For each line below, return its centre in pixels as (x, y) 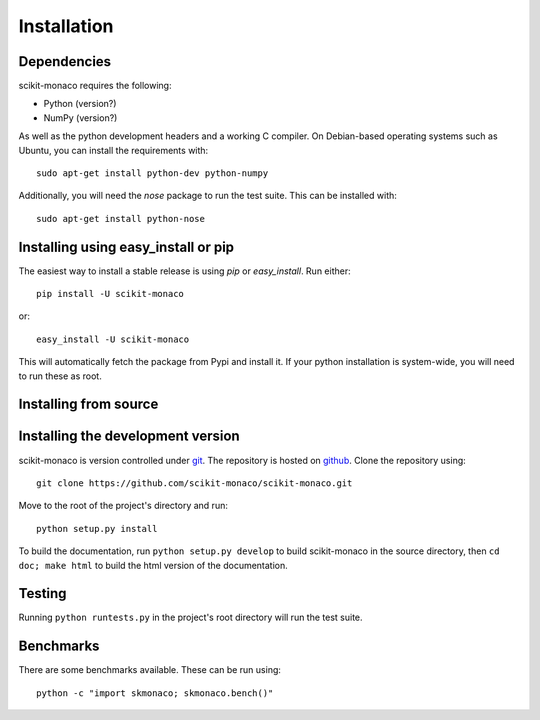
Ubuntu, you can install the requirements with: (113, 150)
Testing (42, 593)
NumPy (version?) (80, 117)
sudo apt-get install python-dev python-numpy (152, 173)
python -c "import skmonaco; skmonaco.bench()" (155, 693)
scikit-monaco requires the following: (95, 86)
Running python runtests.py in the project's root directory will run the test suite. (191, 617)
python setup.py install (97, 528)
